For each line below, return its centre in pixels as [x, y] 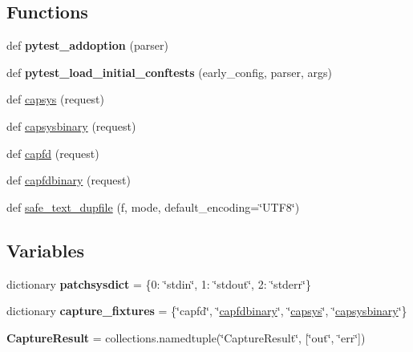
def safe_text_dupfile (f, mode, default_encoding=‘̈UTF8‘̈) [153, 206]
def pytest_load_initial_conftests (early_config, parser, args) [169, 72]
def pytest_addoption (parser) [87, 45]
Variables [46, 250]
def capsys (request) [56, 99]
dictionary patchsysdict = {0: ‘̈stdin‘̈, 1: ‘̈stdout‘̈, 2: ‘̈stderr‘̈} [159, 283]
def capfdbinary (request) [69, 180]
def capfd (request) [53, 153]
